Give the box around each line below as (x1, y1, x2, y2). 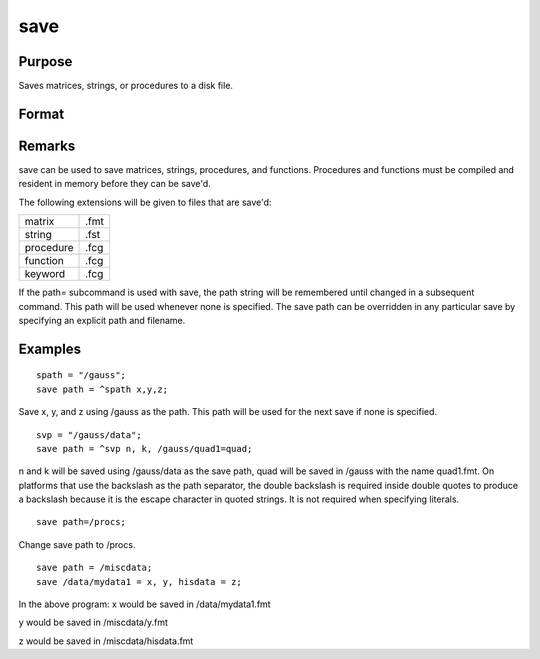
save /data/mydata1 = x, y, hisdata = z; (36, 576, 242, 587)
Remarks (18, 137, 76, 154)
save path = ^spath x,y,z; (36, 383, 169, 395)
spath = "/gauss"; (36, 370, 127, 381)
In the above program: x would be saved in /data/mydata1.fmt (18, 598, 271, 610)
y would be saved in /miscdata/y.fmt (18, 616, 169, 629)
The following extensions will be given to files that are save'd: (18, 196, 272, 208)
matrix (24, 215, 55, 229)
